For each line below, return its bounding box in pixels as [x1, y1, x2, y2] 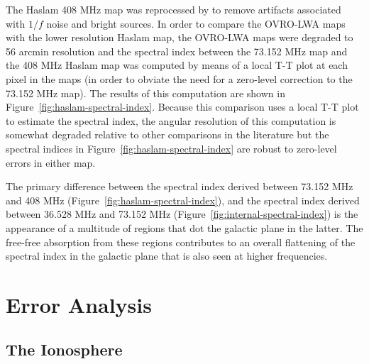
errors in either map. [6, 155, 96, 170]
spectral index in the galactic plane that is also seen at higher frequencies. [6, 248, 328, 263]
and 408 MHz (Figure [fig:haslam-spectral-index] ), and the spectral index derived [6, 192, 360, 207]
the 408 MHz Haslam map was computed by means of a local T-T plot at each [6, 57, 348, 72]
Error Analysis [6, 289, 152, 319]
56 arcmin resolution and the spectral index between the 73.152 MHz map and [6, 43, 348, 58]
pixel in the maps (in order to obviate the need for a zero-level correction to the [6, 71, 353, 86]
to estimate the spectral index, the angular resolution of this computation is [6, 113, 336, 128]
